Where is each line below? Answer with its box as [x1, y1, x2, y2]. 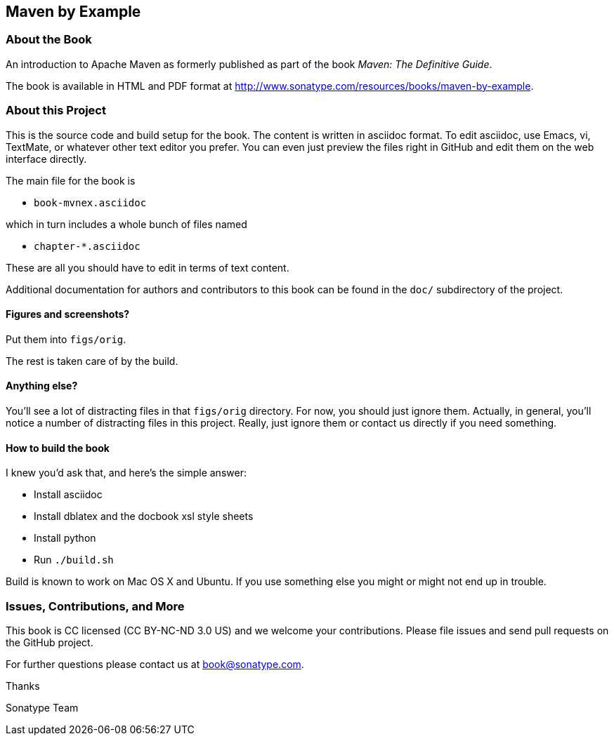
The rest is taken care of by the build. [6, 354, 178, 367]
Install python [34, 532, 96, 545]
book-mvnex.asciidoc [34, 196, 147, 208]
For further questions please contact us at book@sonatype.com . [6, 657, 304, 670]
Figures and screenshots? [6, 308, 130, 321]
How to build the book [6, 441, 110, 454]
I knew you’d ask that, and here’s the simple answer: [6, 467, 247, 479]
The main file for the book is [6, 174, 136, 187]
